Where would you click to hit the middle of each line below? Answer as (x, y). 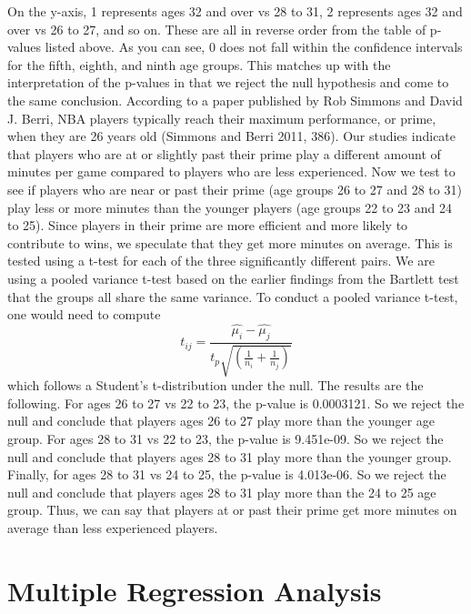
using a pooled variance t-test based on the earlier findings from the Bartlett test (233, 278)
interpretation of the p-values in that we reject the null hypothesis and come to (228, 82)
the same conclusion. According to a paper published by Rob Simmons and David (235, 100)
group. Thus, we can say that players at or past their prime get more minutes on (232, 510)
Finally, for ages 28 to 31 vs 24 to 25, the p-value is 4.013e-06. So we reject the (227, 474)
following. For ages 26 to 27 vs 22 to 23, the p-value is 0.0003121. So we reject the (236, 403)
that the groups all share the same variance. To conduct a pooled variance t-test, (233, 296)
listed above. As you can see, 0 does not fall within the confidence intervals (254, 47)
